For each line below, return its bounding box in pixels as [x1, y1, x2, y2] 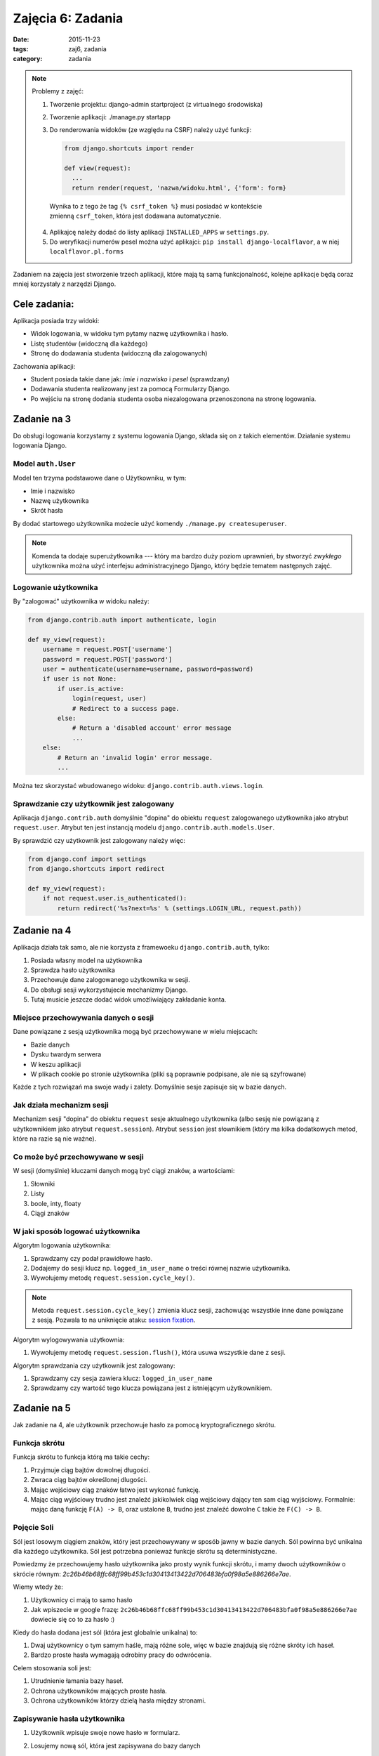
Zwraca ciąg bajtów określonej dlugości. [30, 1476, 147, 1484]
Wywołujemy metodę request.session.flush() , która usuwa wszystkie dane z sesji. [30, 1349, 286, 1357]
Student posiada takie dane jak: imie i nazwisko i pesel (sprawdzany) [30, 375, 230, 384]
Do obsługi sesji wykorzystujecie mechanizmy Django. [30, 985, 188, 994]
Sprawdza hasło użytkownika [30, 966, 116, 974]
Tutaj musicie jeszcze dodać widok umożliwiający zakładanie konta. [30, 995, 227, 1004]
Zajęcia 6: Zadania [13, 11, 124, 26]
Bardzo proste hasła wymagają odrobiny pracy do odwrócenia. [30, 1651, 212, 1659]
